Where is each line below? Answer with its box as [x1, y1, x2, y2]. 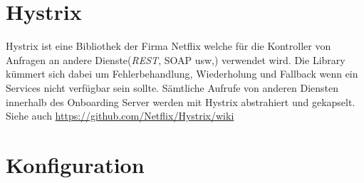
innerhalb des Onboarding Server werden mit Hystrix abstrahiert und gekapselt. [6, 94, 355, 109]
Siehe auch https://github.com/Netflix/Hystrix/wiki [6, 108, 234, 123]
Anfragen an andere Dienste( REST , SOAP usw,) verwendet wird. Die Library [6, 52, 345, 67]
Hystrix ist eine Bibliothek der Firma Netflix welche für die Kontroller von [6, 38, 331, 53]
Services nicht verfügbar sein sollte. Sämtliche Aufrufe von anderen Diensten [6, 80, 338, 95]
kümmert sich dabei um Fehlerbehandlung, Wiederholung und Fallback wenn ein [6, 66, 358, 81]
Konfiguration [6, 150, 145, 179]
